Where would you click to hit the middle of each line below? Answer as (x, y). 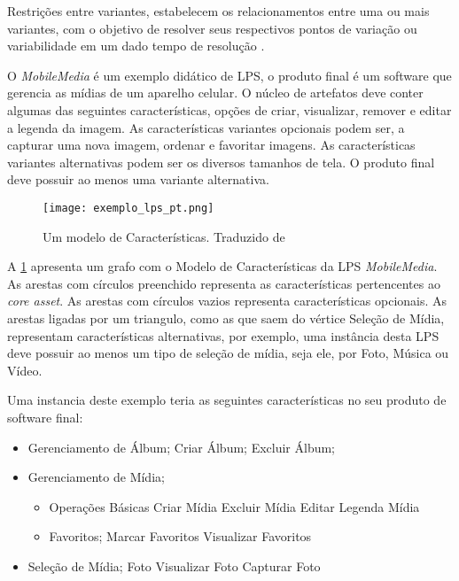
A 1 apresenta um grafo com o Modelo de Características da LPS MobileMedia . (222, 266)
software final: (45, 417)
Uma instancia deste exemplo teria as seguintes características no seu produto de (227, 400)
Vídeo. (25, 370)
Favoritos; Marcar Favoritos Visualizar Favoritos (180, 536)
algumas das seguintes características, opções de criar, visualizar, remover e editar (229, 109)
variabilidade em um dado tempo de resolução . (136, 46)
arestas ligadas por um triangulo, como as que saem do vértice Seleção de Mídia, (226, 318)
